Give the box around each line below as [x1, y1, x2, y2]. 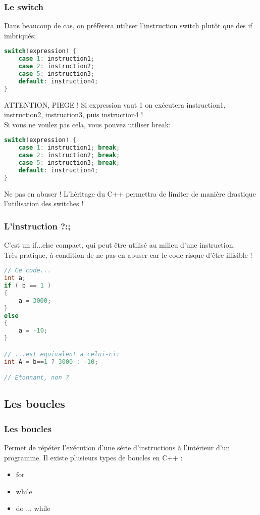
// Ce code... [4, 267, 51, 274]
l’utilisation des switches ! [4, 198, 84, 209]
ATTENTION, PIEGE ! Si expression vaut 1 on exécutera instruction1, [4, 99, 226, 110]
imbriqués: [4, 30, 36, 40]
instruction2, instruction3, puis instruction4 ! [4, 109, 143, 120]
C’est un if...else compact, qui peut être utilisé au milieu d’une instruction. [4, 240, 235, 250]
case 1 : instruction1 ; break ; [18, 144, 120, 152]
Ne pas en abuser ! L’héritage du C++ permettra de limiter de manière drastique [4, 188, 256, 199]
